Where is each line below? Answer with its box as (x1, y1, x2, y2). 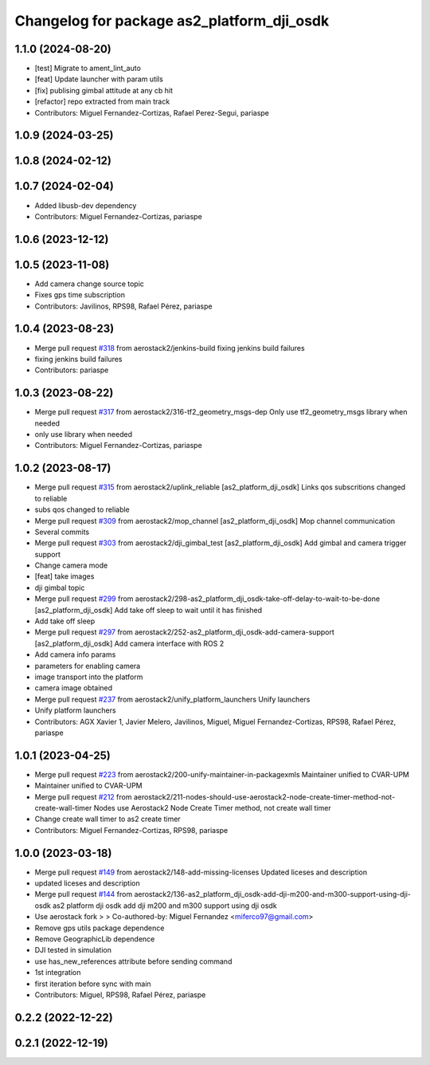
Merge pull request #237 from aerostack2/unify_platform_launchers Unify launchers (34, 694, 311, 704)
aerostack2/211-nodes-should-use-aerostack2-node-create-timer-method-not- (133, 792, 396, 801)
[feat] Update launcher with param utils (34, 74, 163, 84)
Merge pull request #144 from (34, 890, 133, 899)
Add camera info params (34, 650, 116, 659)
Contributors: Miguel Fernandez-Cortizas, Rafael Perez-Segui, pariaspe (34, 108, 270, 117)
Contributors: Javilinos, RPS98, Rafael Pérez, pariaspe (34, 301, 213, 311)
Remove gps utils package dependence (34, 923, 165, 933)
